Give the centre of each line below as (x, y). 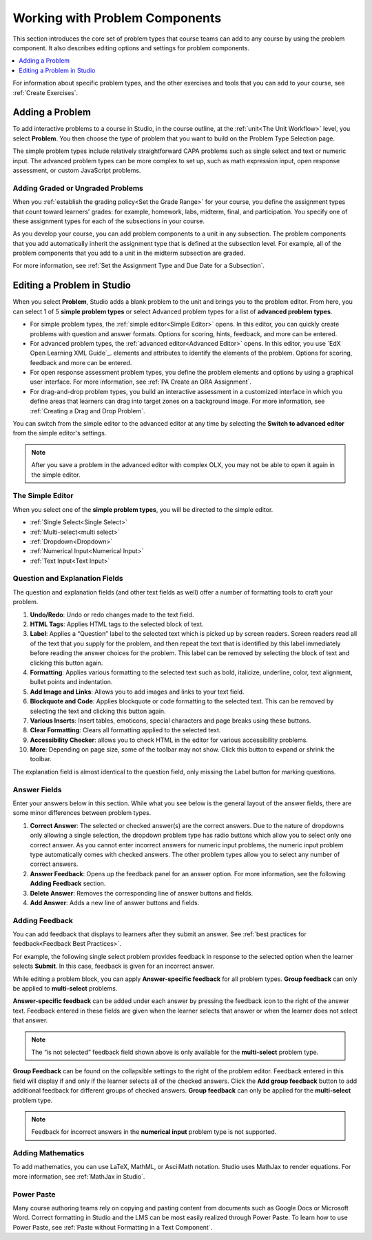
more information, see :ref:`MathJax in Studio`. (79, 1176)
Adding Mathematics (49, 1153)
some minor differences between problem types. (82, 813)
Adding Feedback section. (68, 883)
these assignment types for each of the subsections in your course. (108, 221)
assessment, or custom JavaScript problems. (77, 170)
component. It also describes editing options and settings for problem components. (131, 48)
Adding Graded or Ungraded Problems (78, 188)
